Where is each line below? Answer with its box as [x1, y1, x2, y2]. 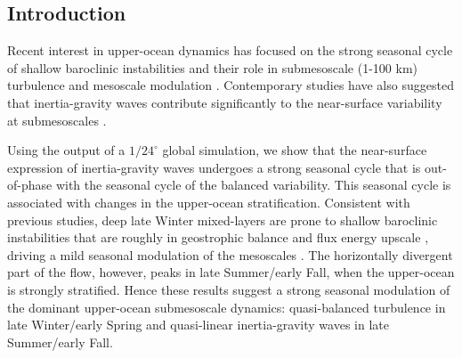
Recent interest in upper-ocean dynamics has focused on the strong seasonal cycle [7, 41, 453, 60]
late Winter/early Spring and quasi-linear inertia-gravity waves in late [7, 315, 389, 334]
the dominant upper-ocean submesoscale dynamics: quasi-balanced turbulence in [7, 297, 446, 316]
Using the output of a [7, 141, 126, 159]
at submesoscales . [7, 110, 107, 129]
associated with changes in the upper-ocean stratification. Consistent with [7, 192, 410, 211]
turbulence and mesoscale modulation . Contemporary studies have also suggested [7, 76, 454, 94]
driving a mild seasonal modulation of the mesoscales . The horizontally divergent [7, 245, 453, 264]
